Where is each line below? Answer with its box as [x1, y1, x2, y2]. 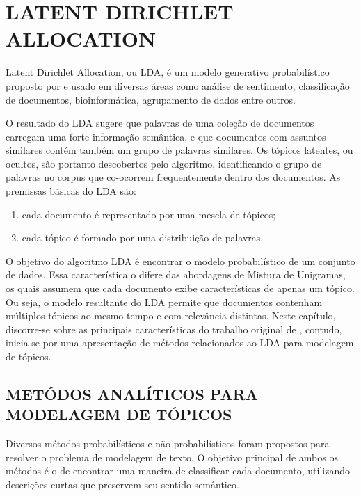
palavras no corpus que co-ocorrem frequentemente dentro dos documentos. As [6, 170, 341, 184]
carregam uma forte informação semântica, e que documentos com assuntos [6, 129, 326, 143]
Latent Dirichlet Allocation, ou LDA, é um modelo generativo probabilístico [6, 65, 330, 79]
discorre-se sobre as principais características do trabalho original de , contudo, [6, 321, 342, 336]
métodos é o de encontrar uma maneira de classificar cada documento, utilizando [6, 463, 351, 478]
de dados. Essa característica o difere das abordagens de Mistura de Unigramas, [6, 267, 346, 282]
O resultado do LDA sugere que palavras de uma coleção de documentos [6, 115, 314, 130]
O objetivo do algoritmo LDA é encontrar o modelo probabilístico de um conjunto [6, 253, 355, 268]
